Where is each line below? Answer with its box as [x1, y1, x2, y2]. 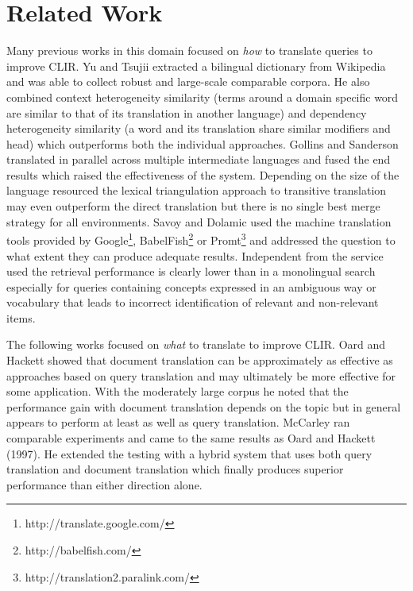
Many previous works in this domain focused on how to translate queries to [6, 42, 372, 59]
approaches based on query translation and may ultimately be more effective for [6, 367, 396, 384]
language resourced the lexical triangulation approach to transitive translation [6, 182, 387, 199]
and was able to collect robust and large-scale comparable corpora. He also [6, 73, 370, 90]
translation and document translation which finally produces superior [6, 461, 344, 477]
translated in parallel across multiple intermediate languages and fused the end [6, 151, 391, 168]
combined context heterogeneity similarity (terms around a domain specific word [6, 88, 399, 105]
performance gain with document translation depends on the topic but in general [6, 398, 401, 415]
